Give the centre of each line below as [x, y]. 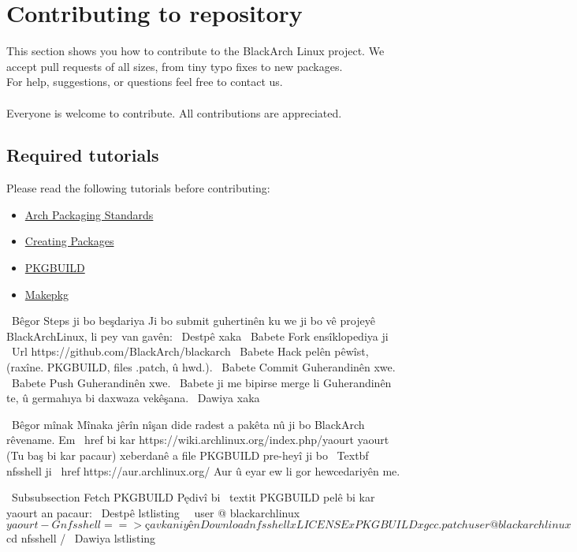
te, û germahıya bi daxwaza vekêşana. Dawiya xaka [133, 398]
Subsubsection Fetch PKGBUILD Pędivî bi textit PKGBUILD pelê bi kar [193, 497]
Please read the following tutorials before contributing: [138, 188]
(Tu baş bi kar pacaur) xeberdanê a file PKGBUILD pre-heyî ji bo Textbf [188, 455]
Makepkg [47, 294]
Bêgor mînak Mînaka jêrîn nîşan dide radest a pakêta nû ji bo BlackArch [188, 424]
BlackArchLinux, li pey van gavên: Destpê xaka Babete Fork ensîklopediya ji [197, 336]
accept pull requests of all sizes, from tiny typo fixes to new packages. [175, 66]
